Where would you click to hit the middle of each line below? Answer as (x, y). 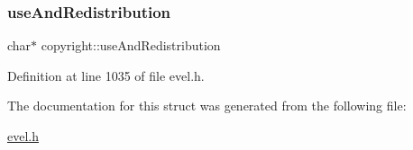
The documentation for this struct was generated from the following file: (207, 106)
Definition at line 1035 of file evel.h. (106, 75)
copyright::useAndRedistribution (131, 45)
